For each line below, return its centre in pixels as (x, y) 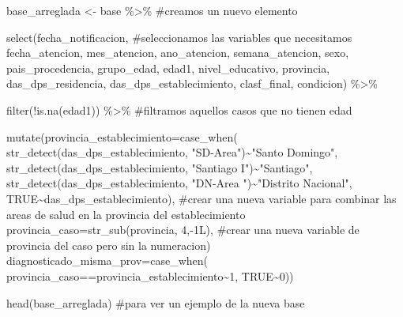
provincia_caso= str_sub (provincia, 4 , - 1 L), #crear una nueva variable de (183, 230)
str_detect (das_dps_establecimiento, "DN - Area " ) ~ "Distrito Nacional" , (179, 183)
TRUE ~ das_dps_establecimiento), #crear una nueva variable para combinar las (201, 198)
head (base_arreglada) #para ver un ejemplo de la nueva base (156, 302)
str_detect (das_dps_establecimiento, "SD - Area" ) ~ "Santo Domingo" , (172, 152)
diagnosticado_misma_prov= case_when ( (107, 260)
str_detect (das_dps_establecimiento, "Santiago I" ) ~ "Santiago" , (160, 167)
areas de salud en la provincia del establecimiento (126, 214)
